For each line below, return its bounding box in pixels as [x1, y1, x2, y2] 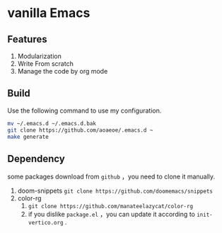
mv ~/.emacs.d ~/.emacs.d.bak [7, 120, 97, 127]
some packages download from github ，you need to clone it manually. [7, 172, 216, 181]
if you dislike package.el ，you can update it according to [28, 210, 196, 219]
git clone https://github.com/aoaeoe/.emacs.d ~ [7, 126, 153, 134]
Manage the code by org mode [17, 67, 108, 75]
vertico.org [28, 220, 64, 227]
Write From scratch [17, 59, 74, 68]
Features [7, 33, 47, 45]
